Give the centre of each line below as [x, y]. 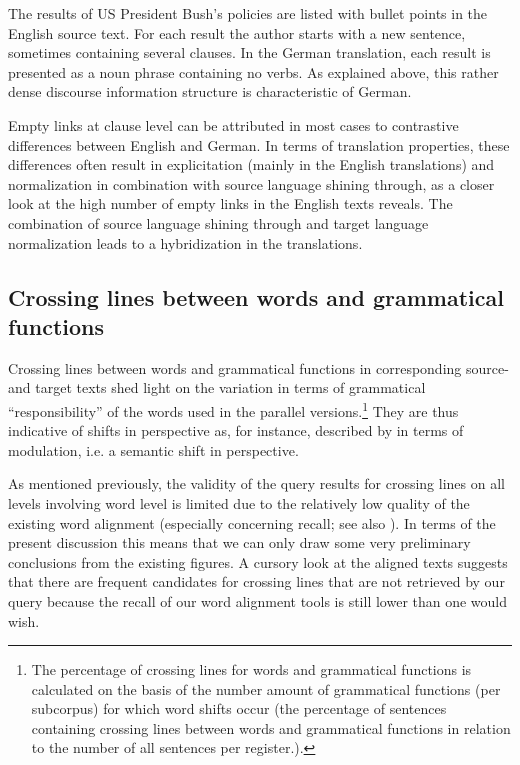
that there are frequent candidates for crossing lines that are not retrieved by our [256, 581]
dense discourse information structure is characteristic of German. [210, 91]
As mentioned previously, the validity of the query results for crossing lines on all [256, 483]
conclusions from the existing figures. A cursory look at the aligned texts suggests [258, 561]
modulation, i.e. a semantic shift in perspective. [153, 449]
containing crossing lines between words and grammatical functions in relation [271, 727]
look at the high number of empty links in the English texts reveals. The [230, 203]
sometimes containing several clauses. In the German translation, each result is [249, 52]
